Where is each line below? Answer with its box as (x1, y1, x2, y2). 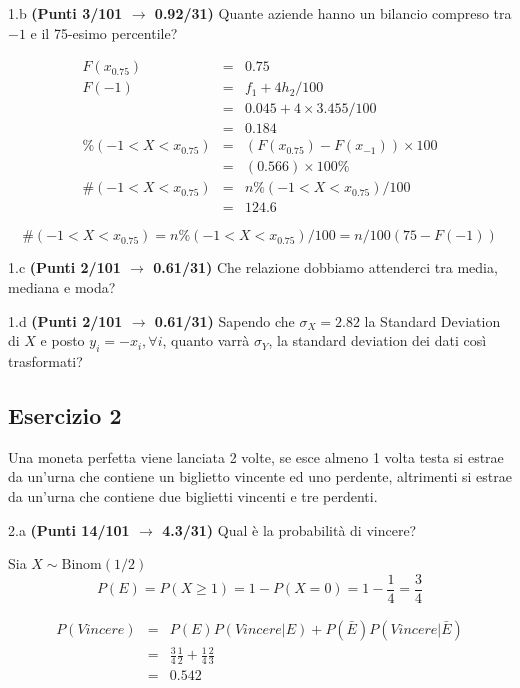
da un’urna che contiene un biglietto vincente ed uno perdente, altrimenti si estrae (8, 466, 512, 487)
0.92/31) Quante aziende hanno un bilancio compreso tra (154, 3, 512, 23)
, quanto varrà (162, 330, 250, 351)
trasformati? (8, 351, 83, 372)
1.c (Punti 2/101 (8, 257, 121, 278)
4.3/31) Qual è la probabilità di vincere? (162, 519, 417, 540)
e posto (40, 330, 85, 351)
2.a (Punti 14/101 (8, 519, 130, 540)
